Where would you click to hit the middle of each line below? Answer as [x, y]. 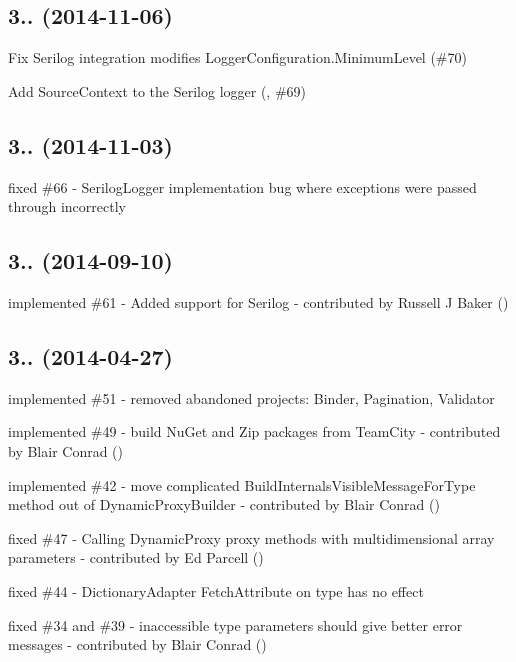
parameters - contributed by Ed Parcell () [136, 557]
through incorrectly [67, 206]
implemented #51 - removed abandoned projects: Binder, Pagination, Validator [251, 397]
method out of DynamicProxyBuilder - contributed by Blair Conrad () [224, 504]
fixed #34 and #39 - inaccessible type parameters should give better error [235, 624]
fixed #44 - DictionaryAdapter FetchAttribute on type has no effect [216, 590]
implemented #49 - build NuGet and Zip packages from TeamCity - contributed [254, 431]
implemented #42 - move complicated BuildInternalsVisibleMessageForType [242, 484]
